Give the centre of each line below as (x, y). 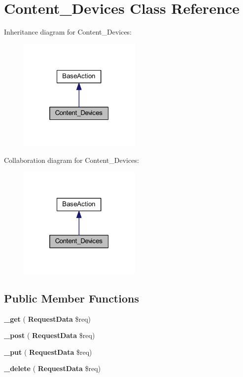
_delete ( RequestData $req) (52, 368)
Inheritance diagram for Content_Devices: (68, 32)
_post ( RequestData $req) (50, 335)
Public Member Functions (71, 298)
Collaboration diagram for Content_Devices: (71, 160)
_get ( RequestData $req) (48, 319)
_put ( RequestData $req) (48, 352)
